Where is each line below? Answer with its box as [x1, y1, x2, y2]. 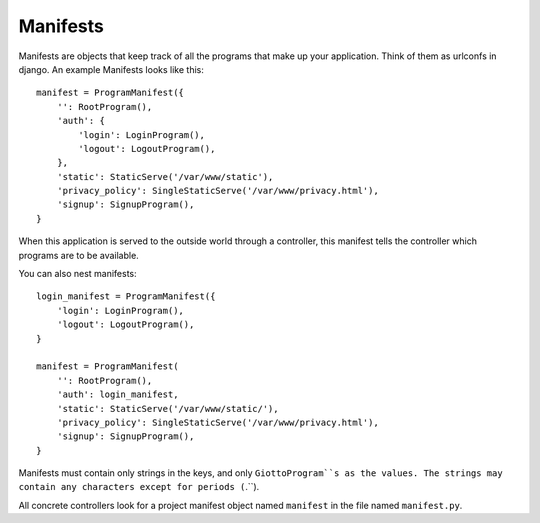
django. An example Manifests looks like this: [18, 63, 204, 75]
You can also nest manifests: [18, 268, 137, 280]
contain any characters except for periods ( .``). [18, 481, 260, 493]
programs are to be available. [18, 249, 139, 261]
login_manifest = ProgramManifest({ [36, 291, 216, 302]
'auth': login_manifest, [56, 389, 179, 400]
